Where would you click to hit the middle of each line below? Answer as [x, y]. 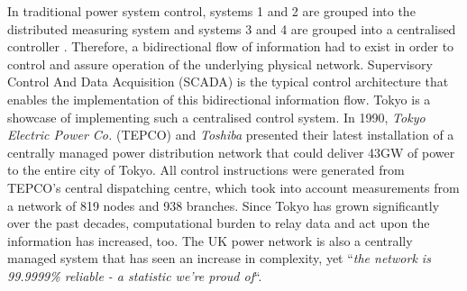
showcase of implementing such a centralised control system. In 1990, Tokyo [216, 117]
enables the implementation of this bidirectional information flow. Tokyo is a [219, 99]
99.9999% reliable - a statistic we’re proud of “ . [135, 275]
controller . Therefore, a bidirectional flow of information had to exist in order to [231, 46]
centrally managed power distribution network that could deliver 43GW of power [231, 152]
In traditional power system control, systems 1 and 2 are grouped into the [211, 11]
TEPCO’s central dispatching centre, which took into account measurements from [233, 187]
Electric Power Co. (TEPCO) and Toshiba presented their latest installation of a [231, 135]
